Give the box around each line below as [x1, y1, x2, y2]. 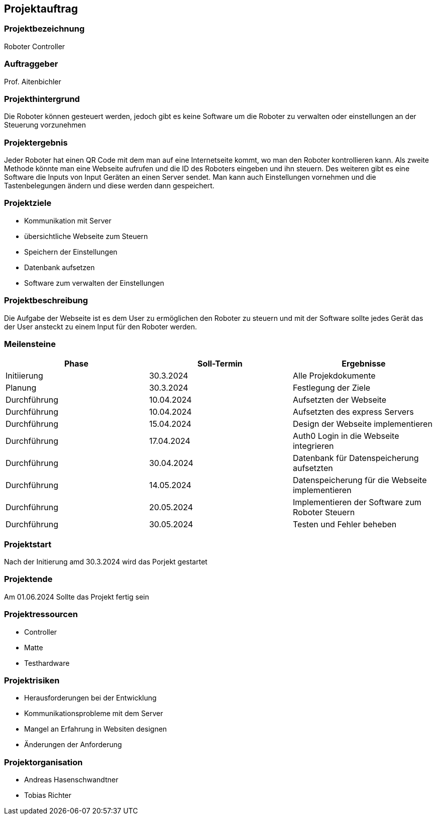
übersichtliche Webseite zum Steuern [24, 231, 148, 241]
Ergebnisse [342, 359, 386, 369]
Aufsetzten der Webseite [292, 395, 387, 405]
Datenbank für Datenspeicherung [292, 453, 419, 463]
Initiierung [6, 371, 43, 381]
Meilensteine [4, 338, 56, 349]
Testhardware [24, 658, 70, 667]
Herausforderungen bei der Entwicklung [24, 693, 157, 703]
